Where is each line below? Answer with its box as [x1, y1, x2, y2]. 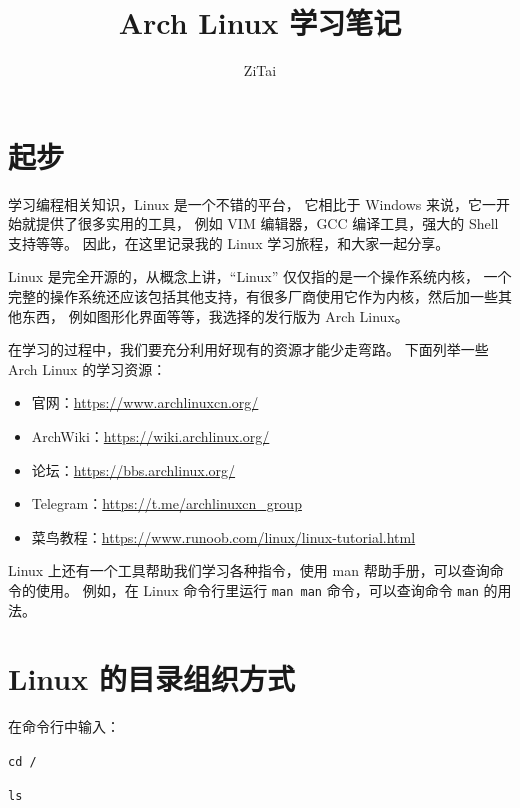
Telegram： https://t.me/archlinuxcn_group [31, 493, 302, 514]
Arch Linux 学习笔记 [118, 2, 402, 43]
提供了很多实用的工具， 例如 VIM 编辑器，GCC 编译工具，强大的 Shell [35, 213, 499, 234]
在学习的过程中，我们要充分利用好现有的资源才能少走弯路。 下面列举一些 [8, 339, 489, 360]
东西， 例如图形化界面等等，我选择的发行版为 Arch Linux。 [21, 305, 409, 326]
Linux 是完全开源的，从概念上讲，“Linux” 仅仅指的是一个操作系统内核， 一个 [8, 266, 512, 287]
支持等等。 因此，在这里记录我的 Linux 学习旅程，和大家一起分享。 [8, 232, 450, 253]
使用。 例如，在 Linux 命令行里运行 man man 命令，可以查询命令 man [35, 579, 479, 600]
